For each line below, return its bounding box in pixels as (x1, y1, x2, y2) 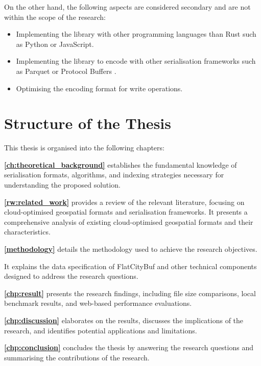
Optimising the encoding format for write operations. (16, 83, 183, 93)
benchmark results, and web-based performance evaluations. (4, 298, 192, 308)
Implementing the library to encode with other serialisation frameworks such (16, 56, 256, 66)
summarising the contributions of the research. (4, 352, 150, 362)
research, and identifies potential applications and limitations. (4, 325, 197, 335)
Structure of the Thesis (4, 113, 171, 134)
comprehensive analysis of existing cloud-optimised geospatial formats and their (4, 216, 253, 227)
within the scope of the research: (4, 11, 106, 22)
